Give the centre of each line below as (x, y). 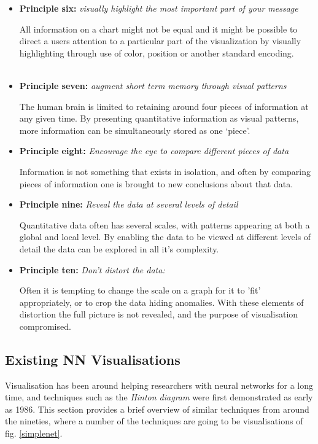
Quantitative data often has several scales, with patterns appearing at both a (165, 224)
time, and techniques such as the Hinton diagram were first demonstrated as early (159, 397)
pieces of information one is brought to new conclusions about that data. (156, 183)
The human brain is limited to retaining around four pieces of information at (164, 106)
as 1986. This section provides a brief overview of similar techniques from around (157, 409)
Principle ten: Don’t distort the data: (92, 269)
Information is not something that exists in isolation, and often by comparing (165, 171)
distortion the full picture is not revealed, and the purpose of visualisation (159, 314)
